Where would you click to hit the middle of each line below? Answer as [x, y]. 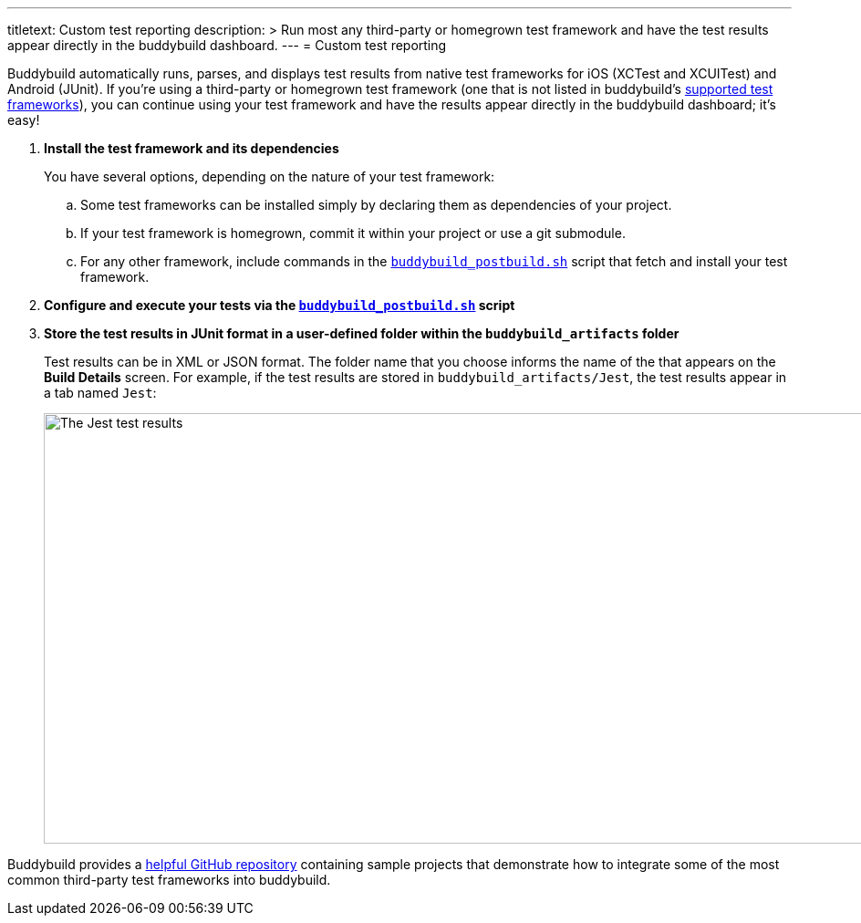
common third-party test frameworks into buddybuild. [169, 880]
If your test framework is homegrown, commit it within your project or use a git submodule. [353, 233]
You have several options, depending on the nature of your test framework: [270, 176]
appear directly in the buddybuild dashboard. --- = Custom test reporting [227, 45]
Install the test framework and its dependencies [192, 148]
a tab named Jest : [100, 393]
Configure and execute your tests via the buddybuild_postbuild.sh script [280, 305]
